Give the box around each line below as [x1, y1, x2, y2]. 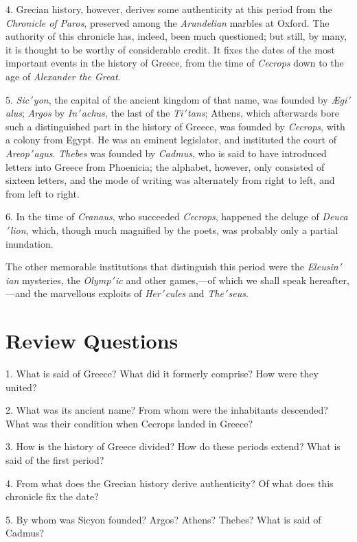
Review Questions [5, 327, 178, 355]
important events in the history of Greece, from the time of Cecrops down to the [5, 56, 344, 70]
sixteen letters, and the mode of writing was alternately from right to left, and [5, 173, 335, 187]
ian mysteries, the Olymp [5, 272, 111, 287]
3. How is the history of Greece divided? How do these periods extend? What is [5, 439, 341, 453]
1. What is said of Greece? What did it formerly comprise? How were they [5, 366, 319, 380]
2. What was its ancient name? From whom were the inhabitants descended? [5, 403, 328, 417]
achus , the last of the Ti [81, 106, 183, 120]
